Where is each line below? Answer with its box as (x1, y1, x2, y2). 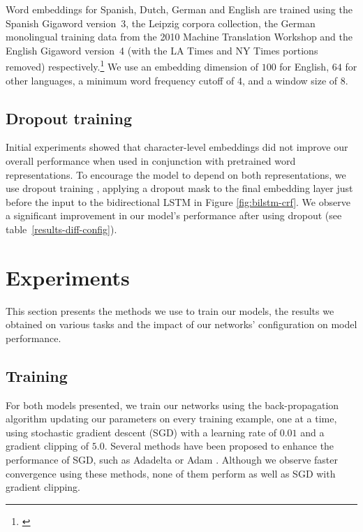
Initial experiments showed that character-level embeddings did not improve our (6, 140, 348, 154)
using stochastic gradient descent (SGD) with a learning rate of (6, 424, 277, 439)
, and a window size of (242, 73, 338, 87)
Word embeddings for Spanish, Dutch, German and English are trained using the (6, 2, 353, 16)
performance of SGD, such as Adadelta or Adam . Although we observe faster (6, 452, 339, 467)
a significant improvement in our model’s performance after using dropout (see (6, 208, 342, 223)
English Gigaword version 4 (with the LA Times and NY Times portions (6, 43, 318, 57)
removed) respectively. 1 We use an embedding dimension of (6, 57, 258, 74)
